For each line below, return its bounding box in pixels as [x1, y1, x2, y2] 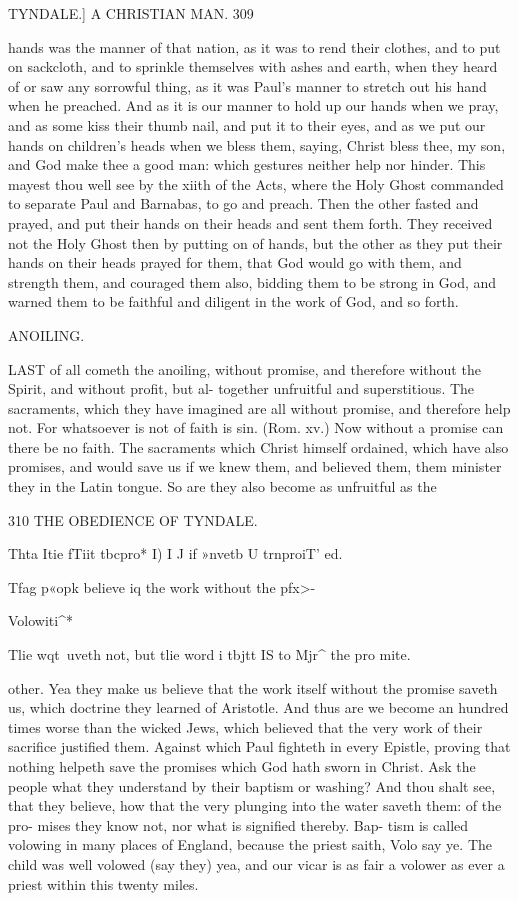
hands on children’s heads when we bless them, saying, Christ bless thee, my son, [8, 134, 506, 155]
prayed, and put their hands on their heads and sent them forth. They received [8, 212, 493, 233]
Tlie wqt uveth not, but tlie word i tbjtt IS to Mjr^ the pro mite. [8, 644, 411, 665]
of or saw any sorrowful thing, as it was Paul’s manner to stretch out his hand [8, 75, 487, 96]
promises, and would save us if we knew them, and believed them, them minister [8, 456, 502, 477]
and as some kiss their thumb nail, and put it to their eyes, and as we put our [8, 114, 486, 135]
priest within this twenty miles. [8, 873, 199, 894]
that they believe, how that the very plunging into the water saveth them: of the [8, 795, 502, 816]
